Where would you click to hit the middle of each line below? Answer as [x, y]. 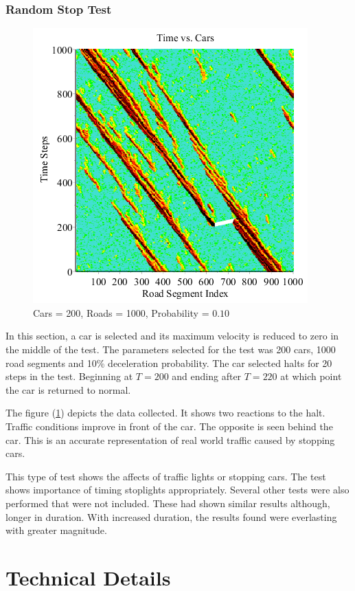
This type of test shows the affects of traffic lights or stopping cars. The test [166, 476]
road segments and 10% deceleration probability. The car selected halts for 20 [169, 363]
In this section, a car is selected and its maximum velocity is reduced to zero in [172, 336]
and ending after [207, 376]
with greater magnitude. [56, 530]
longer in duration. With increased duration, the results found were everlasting [171, 516]
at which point [311, 376]
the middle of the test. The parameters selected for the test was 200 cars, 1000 [171, 349]
